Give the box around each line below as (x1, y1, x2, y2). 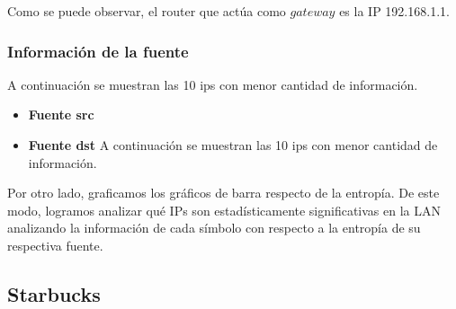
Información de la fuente (7, 40, 189, 62)
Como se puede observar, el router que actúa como (7, 2, 286, 20)
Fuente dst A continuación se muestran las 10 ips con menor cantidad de (28, 136, 438, 154)
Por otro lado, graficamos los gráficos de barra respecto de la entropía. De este (7, 183, 440, 202)
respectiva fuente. (7, 235, 103, 254)
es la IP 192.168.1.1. (339, 2, 450, 20)
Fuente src (28, 105, 94, 124)
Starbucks (7, 279, 101, 307)
